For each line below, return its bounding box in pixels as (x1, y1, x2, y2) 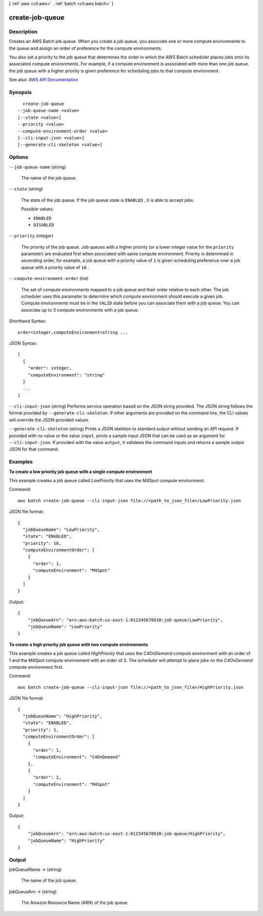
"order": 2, (33, 775, 62, 780)
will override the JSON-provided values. (9, 417, 90, 423)
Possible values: (21, 206, 54, 212)
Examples (9, 458, 33, 465)
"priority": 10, (22, 541, 62, 546)
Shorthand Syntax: (9, 318, 46, 324)
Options (9, 154, 29, 161)
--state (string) (9, 186, 43, 192)
